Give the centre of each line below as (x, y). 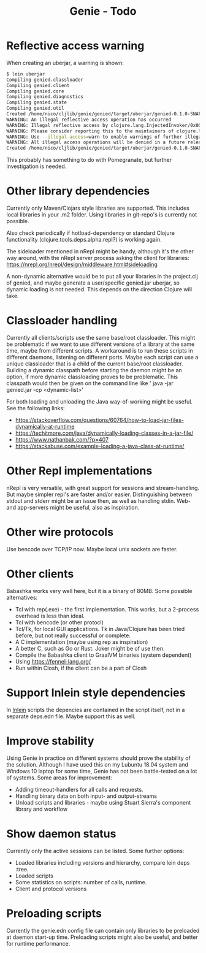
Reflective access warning (75, 46)
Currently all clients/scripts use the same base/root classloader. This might (101, 338)
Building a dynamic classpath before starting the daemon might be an (94, 370)
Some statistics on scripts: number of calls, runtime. (81, 882)
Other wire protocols (60, 532)
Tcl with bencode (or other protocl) (59, 622)
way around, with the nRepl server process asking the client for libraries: (98, 258)
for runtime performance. (38, 943)
